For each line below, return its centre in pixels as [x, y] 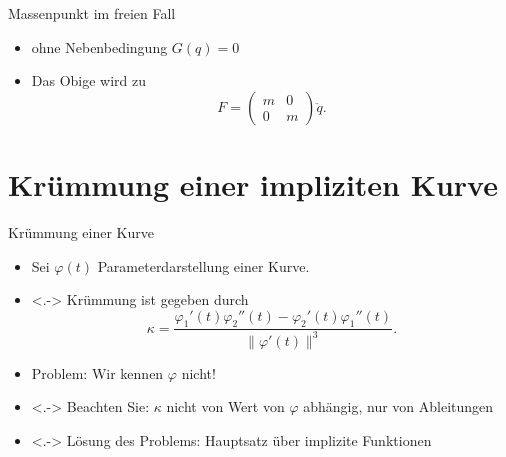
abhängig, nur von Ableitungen [398, 406]
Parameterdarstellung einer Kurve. [203, 265]
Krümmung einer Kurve [81, 231]
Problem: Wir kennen [97, 372]
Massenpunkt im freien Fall [92, 13]
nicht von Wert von [225, 406]
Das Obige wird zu [89, 80]
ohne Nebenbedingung [99, 46]
